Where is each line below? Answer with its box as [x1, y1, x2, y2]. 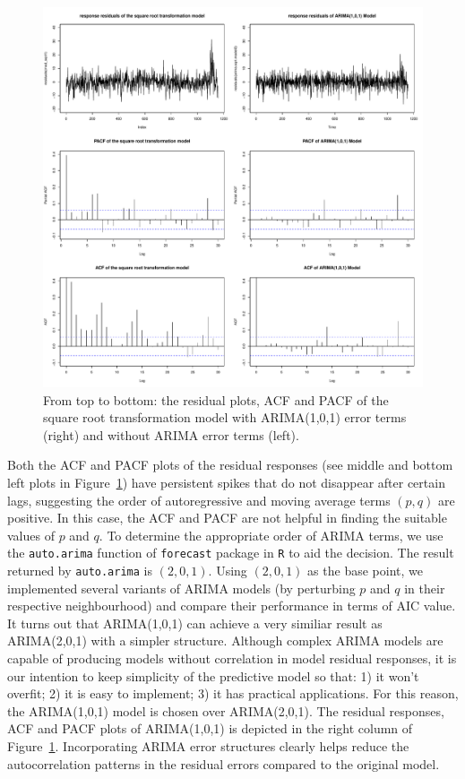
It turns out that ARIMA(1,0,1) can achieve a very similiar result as [7, 613, 383, 632]
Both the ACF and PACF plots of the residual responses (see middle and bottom [7, 455, 453, 474]
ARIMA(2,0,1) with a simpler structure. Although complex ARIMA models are [7, 631, 443, 650]
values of [7, 525, 55, 544]
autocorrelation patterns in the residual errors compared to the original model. [7, 754, 440, 773]
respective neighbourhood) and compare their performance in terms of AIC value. [7, 596, 456, 615]
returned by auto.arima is [7, 561, 152, 579]
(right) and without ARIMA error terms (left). [43, 425, 299, 444]
